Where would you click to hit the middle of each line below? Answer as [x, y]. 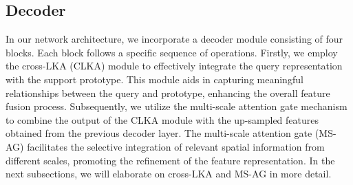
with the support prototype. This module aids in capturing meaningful [154, 79]
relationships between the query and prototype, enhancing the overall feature [168, 92]
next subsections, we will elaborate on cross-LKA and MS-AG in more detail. [169, 174]
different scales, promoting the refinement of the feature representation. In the [170, 160]
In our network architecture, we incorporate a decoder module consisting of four [174, 39]
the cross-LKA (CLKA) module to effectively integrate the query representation [174, 66]
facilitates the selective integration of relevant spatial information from [176, 146]
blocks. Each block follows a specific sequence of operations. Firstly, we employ [172, 52]
